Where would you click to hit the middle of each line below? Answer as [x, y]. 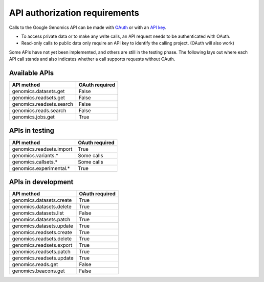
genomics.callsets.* [35, 162]
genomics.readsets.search [43, 104]
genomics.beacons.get [38, 271]
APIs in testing [32, 130]
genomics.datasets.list [38, 213]
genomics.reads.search [39, 111]
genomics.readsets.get [39, 98]
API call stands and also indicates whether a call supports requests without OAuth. [92, 59]
